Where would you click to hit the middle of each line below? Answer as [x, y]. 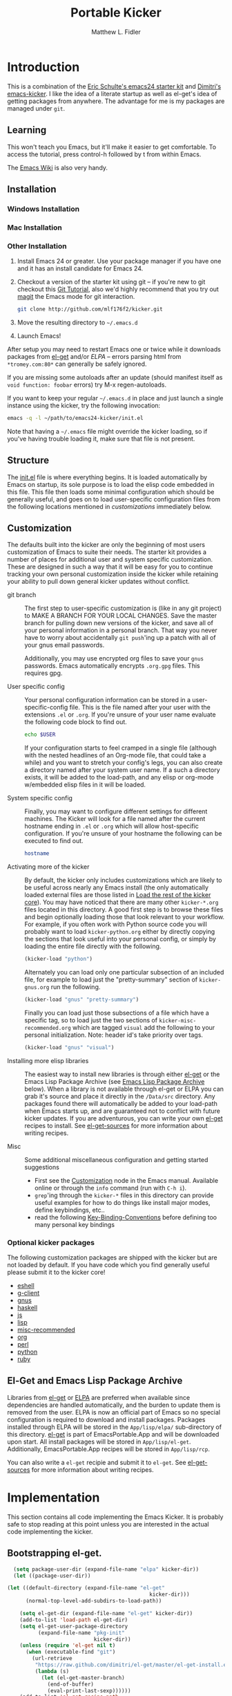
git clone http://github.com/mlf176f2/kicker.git [90, 309]
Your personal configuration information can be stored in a [108, 700]
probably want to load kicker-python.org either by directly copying [120, 932]
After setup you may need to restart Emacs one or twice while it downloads [114, 349]
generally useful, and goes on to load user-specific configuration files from [114, 499]
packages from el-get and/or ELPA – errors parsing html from [94, 356]
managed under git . [36, 108]
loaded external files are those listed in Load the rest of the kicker [118, 895]
